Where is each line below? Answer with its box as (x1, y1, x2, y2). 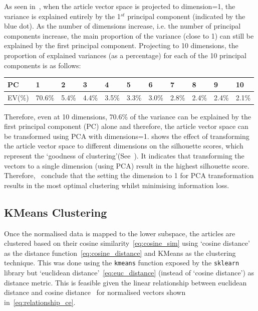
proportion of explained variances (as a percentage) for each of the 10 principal (4, 50, 246, 60)
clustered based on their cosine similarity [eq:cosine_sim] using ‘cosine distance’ (4, 238, 250, 248)
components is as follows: (4, 60, 81, 70)
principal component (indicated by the (127, 11, 245, 21)
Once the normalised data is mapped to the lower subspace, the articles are (4, 228, 235, 238)
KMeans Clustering (4, 204, 107, 220)
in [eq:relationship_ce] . (4, 296, 76, 307)
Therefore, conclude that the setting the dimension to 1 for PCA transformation (4, 170, 254, 181)
